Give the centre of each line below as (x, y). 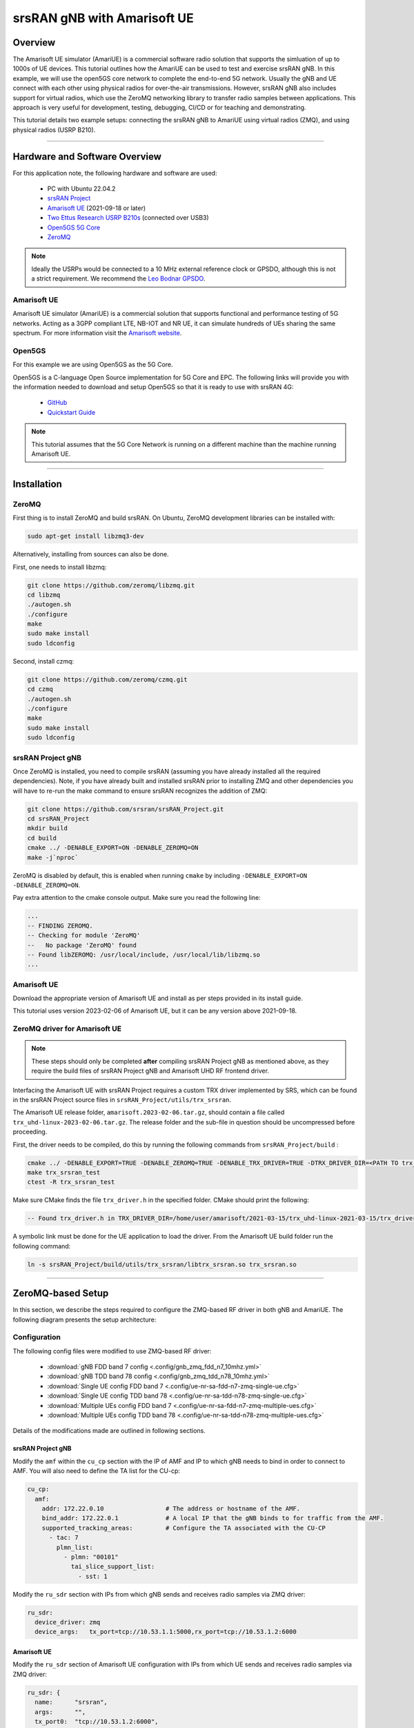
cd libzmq (44, 595)
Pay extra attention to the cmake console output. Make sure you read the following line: (137, 898)
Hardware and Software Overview (87, 157)
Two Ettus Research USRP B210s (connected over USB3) (128, 218)
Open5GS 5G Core (73, 227)
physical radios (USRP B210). (54, 130)
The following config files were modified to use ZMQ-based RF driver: (112, 1351)
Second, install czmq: (43, 661)
